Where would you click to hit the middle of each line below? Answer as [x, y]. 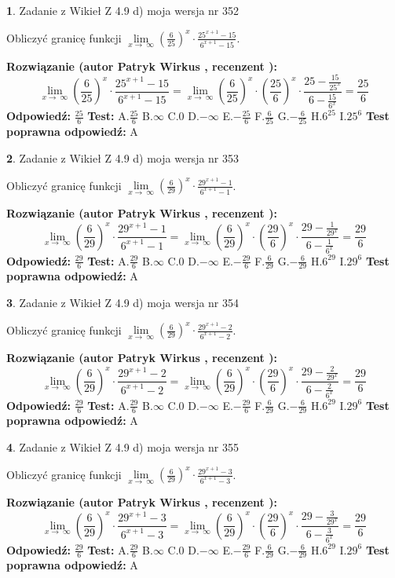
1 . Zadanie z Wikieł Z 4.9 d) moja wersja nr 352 [123, 10]
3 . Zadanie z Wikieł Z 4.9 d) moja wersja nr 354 [123, 303]
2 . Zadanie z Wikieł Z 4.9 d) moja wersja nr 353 [123, 158]
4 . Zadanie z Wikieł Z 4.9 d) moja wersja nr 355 [123, 447]
